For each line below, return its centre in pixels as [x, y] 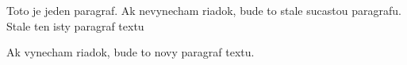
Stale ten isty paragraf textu [75, 25]
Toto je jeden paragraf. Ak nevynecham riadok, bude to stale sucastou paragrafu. [204, 10]
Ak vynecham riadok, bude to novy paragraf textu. [131, 52]
